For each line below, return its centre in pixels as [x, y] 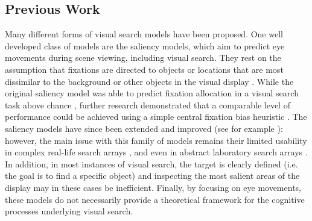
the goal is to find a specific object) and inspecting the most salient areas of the [152, 176]
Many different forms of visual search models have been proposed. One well [144, 34]
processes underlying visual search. [69, 211]
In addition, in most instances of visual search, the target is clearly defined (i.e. [151, 163]
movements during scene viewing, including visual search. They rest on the [143, 58]
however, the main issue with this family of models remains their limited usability [156, 140]
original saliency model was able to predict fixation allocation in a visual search [152, 93]
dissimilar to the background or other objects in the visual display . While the [149, 81]
